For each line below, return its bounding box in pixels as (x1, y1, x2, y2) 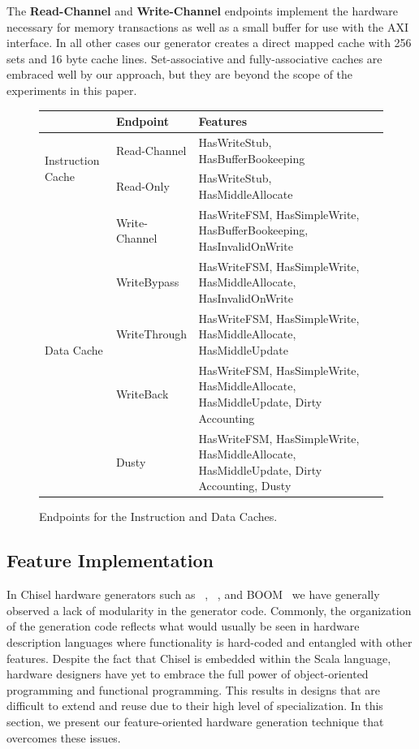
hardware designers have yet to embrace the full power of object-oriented (6, 665, 369, 682)
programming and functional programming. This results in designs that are (6, 681, 380, 698)
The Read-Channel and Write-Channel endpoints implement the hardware (6, 2, 398, 19)
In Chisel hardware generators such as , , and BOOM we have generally (6, 586, 380, 603)
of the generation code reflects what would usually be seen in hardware (6, 618, 360, 635)
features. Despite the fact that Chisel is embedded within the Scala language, (6, 649, 391, 666)
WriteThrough (115, 325, 188, 342)
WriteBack (115, 385, 169, 402)
